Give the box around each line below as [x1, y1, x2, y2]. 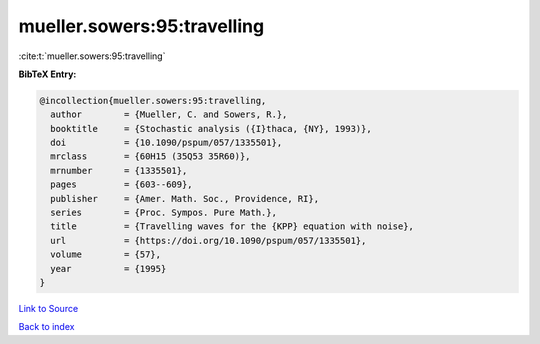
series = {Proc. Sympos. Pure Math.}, [50, 207, 277, 219]
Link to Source [18, 302, 79, 314]
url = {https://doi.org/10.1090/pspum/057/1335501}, [50, 235, 367, 246]
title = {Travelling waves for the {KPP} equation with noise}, [50, 221, 415, 232]
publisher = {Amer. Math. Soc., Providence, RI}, [50, 193, 320, 204]
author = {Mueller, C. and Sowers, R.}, [50, 109, 288, 120]
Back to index [18, 321, 75, 333]
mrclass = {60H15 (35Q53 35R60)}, [50, 151, 251, 162]
